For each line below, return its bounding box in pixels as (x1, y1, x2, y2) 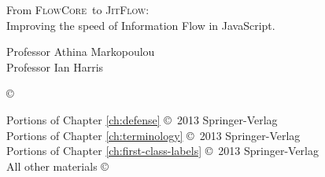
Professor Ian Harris (6, 58, 104, 75)
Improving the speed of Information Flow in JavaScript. (6, 17, 275, 33)
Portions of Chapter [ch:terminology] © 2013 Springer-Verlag (6, 127, 301, 143)
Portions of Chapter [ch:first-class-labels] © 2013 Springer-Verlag (6, 142, 319, 159)
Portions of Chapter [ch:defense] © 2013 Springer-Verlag (6, 111, 278, 127)
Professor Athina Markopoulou (6, 43, 155, 60)
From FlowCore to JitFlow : (6, 2, 150, 17)
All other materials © (6, 157, 109, 174)
